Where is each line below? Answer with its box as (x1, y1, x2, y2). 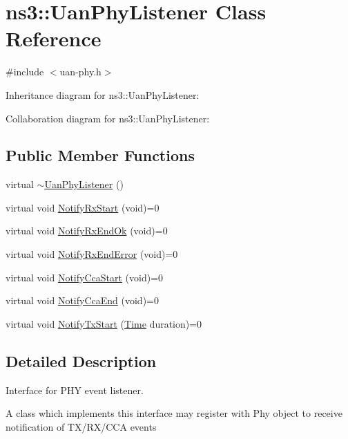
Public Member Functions (6, 144, 195, 166)
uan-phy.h (59, 64, 101, 79)
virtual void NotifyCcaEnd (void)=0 (6, 293, 159, 308)
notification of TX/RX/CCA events (6, 419, 157, 433)
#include (6, 64, 44, 79)
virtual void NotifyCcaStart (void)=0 (6, 270, 164, 284)
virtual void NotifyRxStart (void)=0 (6, 200, 159, 214)
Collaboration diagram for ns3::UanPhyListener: (6, 111, 210, 125)
